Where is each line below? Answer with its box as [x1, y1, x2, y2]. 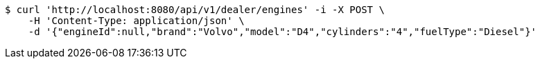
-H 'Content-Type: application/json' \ [28, 15, 245, 26]
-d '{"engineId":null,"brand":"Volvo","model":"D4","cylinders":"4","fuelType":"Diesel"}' [28, 26, 537, 37]
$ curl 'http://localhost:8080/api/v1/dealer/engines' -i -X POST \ [5, 4, 385, 15]
